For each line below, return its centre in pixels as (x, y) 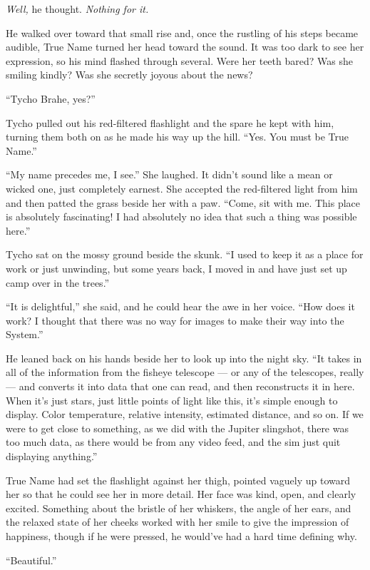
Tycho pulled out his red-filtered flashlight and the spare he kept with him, (170, 122)
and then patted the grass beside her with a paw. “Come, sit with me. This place (183, 202)
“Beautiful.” (31, 560)
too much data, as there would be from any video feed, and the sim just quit (173, 442)
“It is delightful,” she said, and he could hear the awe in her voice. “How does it (180, 306)
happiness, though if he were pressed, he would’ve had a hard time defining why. (181, 536)
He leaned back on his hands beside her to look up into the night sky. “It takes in (184, 358)
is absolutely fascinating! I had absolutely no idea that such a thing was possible (181, 217)
